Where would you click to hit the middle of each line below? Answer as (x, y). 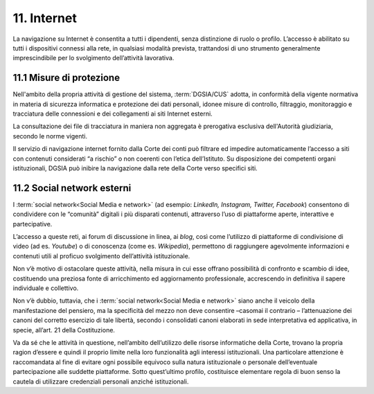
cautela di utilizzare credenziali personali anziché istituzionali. (101, 382)
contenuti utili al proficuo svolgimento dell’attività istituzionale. (101, 256)
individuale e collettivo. (46, 288)
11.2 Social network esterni (72, 188)
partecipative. (33, 224)
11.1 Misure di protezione (66, 78)
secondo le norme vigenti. (50, 136)
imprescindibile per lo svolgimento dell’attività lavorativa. (93, 58)
